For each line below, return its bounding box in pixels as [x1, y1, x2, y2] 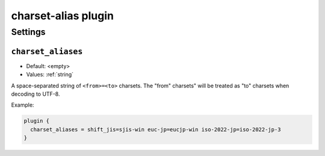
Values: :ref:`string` [26, 71, 74, 78]
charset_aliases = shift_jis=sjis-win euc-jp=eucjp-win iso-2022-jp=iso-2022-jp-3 [30, 126, 281, 133]
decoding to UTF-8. [11, 90, 60, 98]
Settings [11, 27, 46, 37]
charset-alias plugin [11, 9, 114, 22]
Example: [11, 101, 34, 108]
